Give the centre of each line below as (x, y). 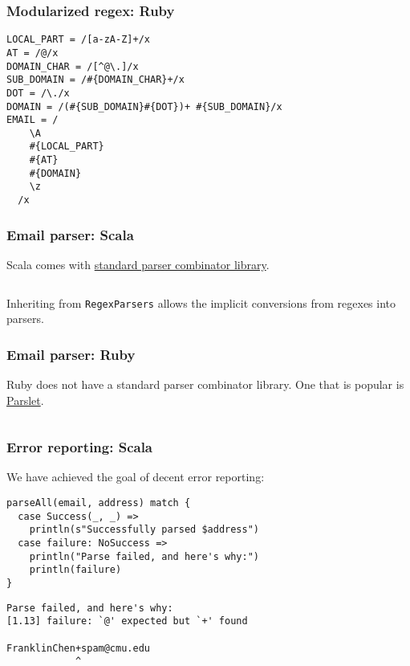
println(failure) (75, 570)
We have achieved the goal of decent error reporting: (136, 477)
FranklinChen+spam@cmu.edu (78, 648)
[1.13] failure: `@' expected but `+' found (127, 621)
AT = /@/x (32, 53)
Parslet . (25, 400)
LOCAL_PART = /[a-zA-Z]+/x (78, 40)
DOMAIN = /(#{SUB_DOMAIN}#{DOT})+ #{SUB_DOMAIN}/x (144, 106)
